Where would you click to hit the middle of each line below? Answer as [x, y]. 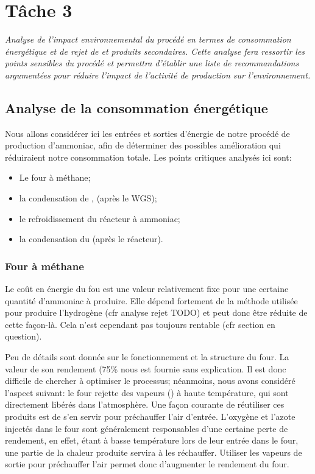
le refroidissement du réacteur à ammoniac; [100, 218]
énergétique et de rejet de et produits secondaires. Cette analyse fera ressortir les [155, 51]
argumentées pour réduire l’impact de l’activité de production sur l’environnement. [158, 75]
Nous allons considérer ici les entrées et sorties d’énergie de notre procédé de [147, 133]
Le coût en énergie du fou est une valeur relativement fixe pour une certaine [147, 289]
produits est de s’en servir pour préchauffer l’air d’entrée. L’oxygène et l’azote [150, 416]
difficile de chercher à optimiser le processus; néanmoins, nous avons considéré [150, 381]
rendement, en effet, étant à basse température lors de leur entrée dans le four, [152, 440]
